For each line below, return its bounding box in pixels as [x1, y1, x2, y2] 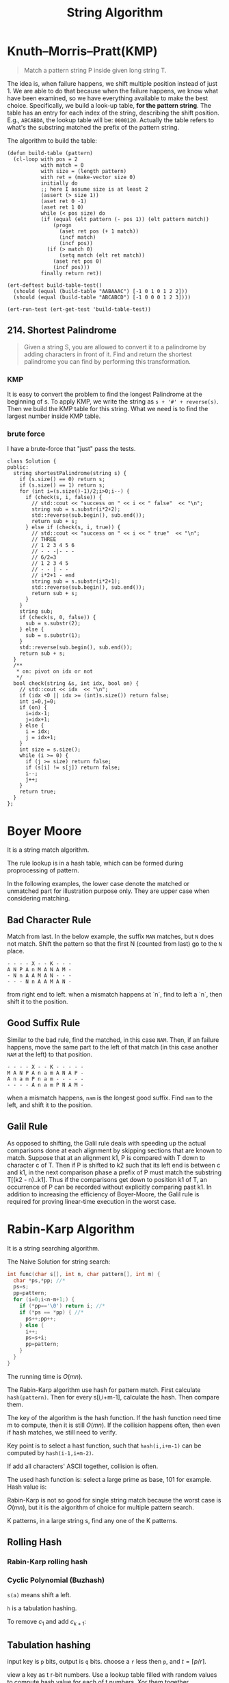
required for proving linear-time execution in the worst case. [7, 1197, 176, 1205]
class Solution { [7, 458, 57, 465]
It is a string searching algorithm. [7, 1244, 100, 1252]
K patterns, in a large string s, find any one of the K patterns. [7, 1516, 178, 1524]
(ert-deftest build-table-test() [7, 281, 103, 289]
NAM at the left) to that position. [7, 1050, 93, 1058]
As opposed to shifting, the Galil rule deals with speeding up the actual [7, 1139, 206, 1147]
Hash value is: [7, 1483, 47, 1491]
